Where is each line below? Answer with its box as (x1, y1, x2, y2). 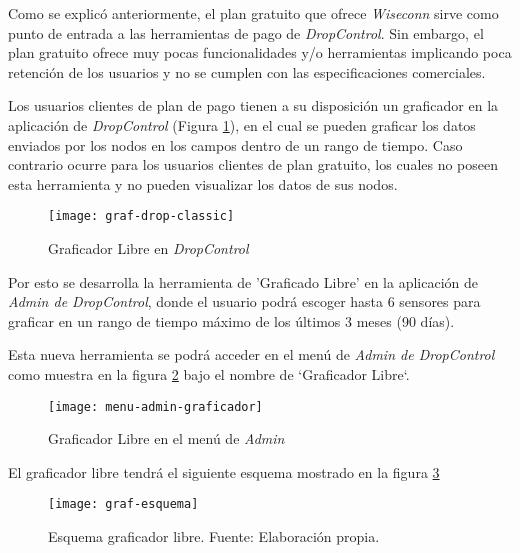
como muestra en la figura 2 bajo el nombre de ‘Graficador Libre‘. (8, 363, 410, 384)
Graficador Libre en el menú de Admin (48, 428, 285, 449)
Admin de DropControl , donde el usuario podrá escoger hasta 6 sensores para (8, 291, 481, 312)
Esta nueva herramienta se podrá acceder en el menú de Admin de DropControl (8, 344, 495, 365)
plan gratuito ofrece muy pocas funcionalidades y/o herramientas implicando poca (8, 42, 512, 63)
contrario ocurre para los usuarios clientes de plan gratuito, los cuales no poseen (8, 154, 499, 175)
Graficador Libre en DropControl (48, 238, 249, 258)
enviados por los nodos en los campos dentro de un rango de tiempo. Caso (8, 134, 463, 155)
